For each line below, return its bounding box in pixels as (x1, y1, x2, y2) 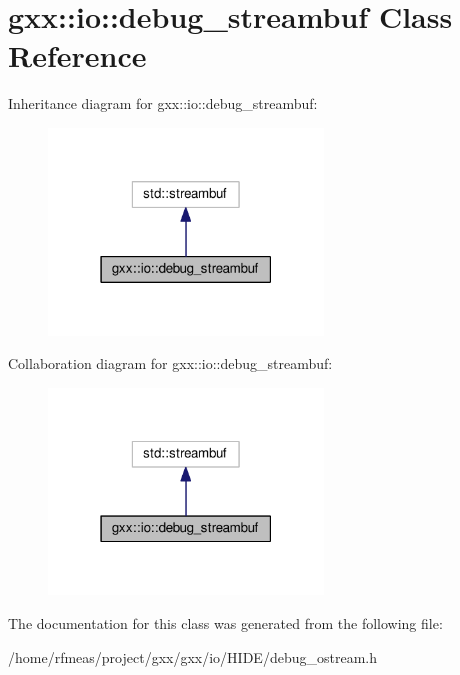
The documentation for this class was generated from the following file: (8, 612, 443, 633)
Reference (8, 35, 147, 76)
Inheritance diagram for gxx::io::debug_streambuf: (8, 93, 318, 114)
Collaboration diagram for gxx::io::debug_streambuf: (8, 353, 333, 374)
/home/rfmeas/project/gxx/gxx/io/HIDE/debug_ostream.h (8, 646, 377, 667)
